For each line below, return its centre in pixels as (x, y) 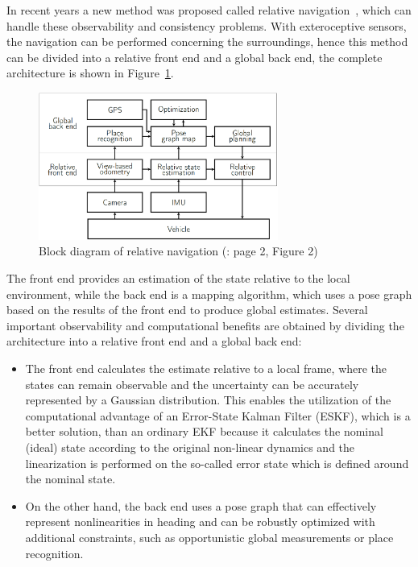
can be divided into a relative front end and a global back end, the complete (195, 57)
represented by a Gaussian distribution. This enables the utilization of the (208, 400)
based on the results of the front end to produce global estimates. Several (187, 310)
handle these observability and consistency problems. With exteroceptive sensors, (207, 25)
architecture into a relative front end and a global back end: (154, 341)
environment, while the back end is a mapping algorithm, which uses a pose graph (209, 294)
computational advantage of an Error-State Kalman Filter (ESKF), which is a (218, 415)
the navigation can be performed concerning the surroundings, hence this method (207, 41)
